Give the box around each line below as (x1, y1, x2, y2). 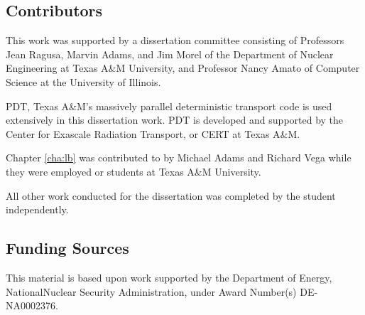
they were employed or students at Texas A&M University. (6, 164, 261, 178)
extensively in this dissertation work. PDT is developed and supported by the (6, 112, 344, 127)
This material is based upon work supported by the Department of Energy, (6, 269, 332, 284)
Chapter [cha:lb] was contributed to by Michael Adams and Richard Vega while (6, 150, 352, 165)
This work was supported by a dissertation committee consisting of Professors (6, 33, 344, 48)
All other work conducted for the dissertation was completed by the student (6, 188, 336, 203)
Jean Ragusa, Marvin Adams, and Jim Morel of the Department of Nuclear (6, 46, 334, 61)
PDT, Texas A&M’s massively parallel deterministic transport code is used (6, 98, 332, 113)
